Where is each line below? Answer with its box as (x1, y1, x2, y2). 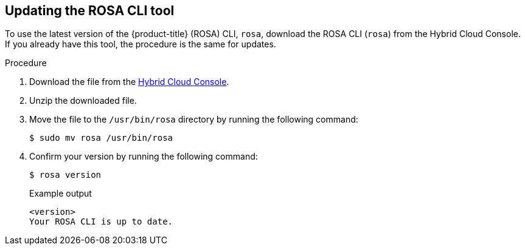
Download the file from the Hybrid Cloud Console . (29, 76, 229, 87)
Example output (29, 188, 92, 199)
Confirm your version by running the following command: (29, 151, 258, 162)
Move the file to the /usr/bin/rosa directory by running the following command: (29, 114, 358, 125)
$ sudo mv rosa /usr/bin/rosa (29, 133, 173, 143)
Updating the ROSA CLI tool (5, 3, 175, 18)
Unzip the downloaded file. (29, 95, 137, 106)
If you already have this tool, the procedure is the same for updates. (5, 39, 276, 50)
